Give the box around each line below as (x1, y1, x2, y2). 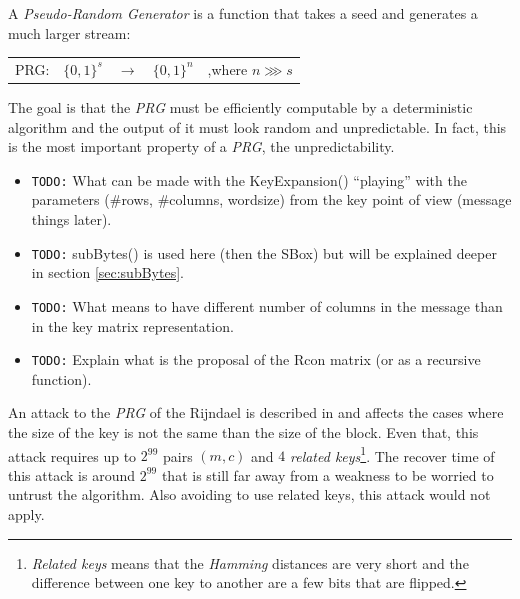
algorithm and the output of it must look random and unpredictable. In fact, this (8, 116, 507, 137)
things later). (31, 209, 112, 230)
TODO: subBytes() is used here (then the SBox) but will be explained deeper (31, 242, 497, 263)
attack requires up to (8, 445, 137, 466)
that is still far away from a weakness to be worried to (161, 464, 494, 485)
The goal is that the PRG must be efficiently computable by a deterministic (8, 97, 473, 118)
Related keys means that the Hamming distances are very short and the (31, 552, 469, 573)
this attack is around (8, 464, 135, 485)
